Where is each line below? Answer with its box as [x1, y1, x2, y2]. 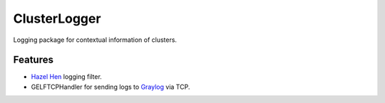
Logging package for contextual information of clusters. [13, 36, 178, 44]
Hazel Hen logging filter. [31, 72, 103, 81]
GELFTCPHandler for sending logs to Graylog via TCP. [31, 82, 190, 91]
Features [13, 54, 53, 66]
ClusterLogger [13, 11, 101, 26]
